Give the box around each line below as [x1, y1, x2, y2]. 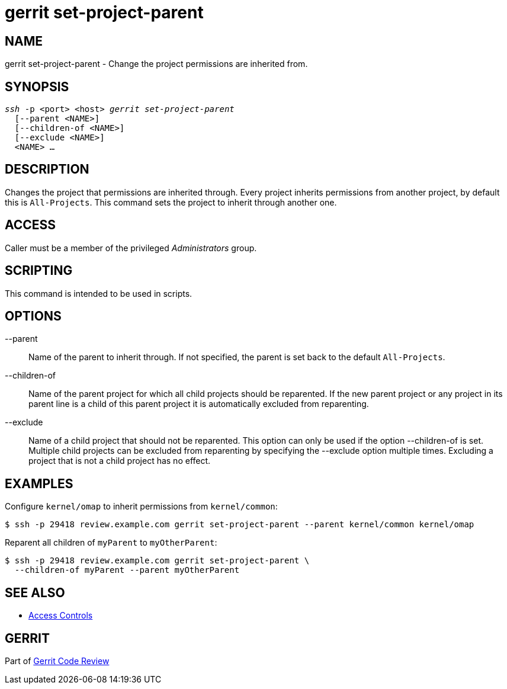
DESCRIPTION [5, 162, 89, 177]
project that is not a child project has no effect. [28, 456, 211, 466]
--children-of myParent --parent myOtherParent [14, 565, 240, 575]
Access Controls [28, 610, 93, 621]
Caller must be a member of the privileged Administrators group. [5, 242, 257, 253]
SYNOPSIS [5, 79, 69, 94]
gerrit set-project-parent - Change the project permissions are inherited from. [5, 59, 308, 69]
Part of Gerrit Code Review [5, 655, 110, 666]
